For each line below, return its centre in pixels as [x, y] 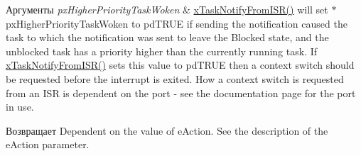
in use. [20, 107]
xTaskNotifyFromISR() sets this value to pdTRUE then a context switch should [180, 65]
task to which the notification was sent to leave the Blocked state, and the [167, 37]
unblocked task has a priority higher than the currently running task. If [162, 51]
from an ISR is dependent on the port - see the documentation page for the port [181, 93]
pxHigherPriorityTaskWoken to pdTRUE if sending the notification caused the [177, 23]
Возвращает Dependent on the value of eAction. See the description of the [167, 130]
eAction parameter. [48, 144]
